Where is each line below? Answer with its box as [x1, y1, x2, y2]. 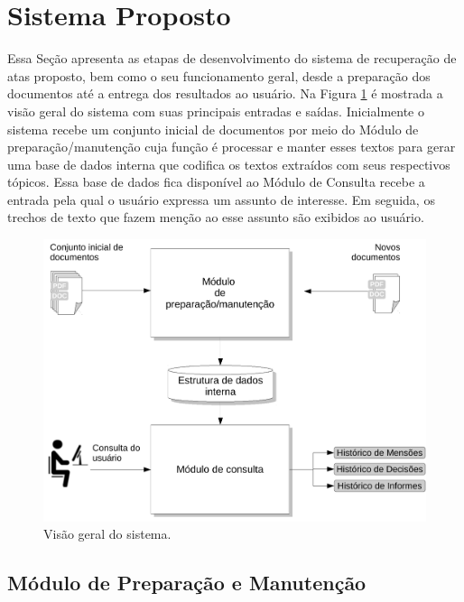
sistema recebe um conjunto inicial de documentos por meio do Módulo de [7, 119, 419, 138]
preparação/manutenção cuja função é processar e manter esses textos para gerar [7, 137, 456, 156]
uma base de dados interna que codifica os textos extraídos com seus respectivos [7, 154, 450, 173]
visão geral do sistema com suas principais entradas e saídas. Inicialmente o [7, 101, 424, 120]
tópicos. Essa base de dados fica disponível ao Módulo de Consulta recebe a [7, 172, 425, 191]
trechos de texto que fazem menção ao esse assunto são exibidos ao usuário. [7, 208, 424, 227]
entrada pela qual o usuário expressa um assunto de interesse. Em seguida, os [7, 190, 435, 208]
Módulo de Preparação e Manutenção [7, 569, 367, 597]
